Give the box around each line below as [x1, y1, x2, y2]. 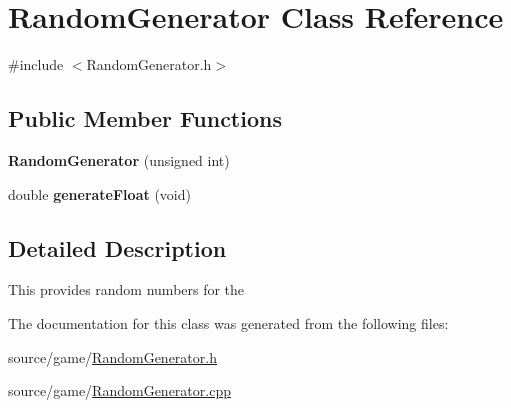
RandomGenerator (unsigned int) [8, 149, 230, 170]
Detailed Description [8, 232, 227, 263]
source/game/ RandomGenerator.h [8, 346, 217, 367]
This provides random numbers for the [8, 279, 245, 300]
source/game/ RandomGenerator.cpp [8, 380, 231, 401]
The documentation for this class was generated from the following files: [8, 312, 449, 333]
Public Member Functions [8, 103, 282, 134]
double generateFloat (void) [8, 183, 191, 204]
